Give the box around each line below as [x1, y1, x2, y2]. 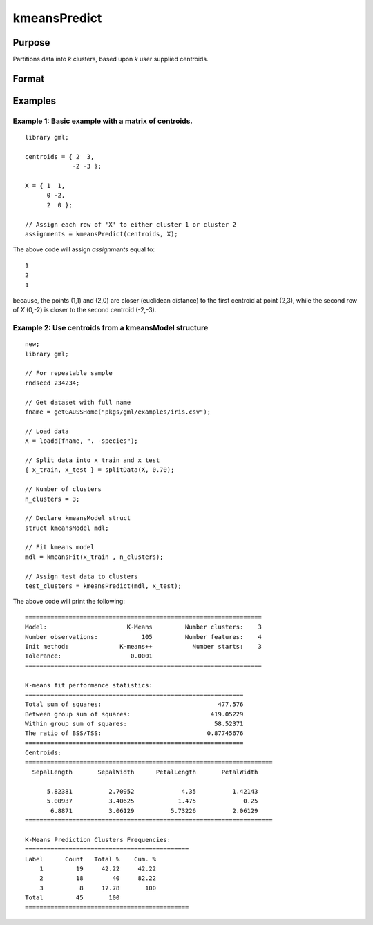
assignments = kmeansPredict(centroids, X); [25, 230, 179, 238]
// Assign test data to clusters [25, 572, 138, 580]
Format [12, 73, 45, 84]
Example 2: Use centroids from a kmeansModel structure [12, 323, 209, 333]
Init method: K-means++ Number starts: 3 [25, 642, 262, 650]
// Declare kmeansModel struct [25, 515, 131, 522]
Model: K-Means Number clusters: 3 [25, 623, 262, 631]
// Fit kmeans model [25, 543, 95, 551]
